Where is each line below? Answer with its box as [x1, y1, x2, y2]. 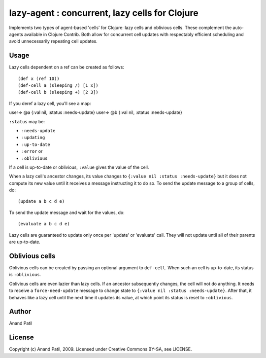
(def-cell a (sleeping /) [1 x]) [18, 83, 99, 88]
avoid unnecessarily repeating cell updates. [9, 38, 98, 44]
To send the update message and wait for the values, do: [9, 210, 125, 215]
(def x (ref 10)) [18, 75, 60, 81]
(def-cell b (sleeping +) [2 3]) [18, 89, 99, 95]
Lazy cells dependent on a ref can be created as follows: [9, 64, 124, 70]
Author [9, 307, 32, 316]
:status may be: [9, 118, 45, 124]
